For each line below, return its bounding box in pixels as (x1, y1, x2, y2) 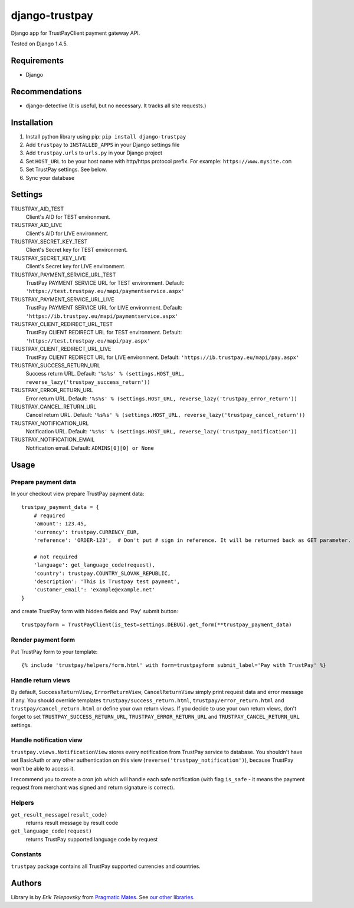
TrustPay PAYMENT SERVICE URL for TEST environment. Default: (25, 279, 185, 287)
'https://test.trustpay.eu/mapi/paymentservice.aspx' (25, 288, 185, 295)
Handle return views (11, 676, 71, 684)
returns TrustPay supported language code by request (25, 835, 158, 843)
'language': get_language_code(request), (33, 562, 156, 568)
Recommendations (11, 86, 82, 97)
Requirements (11, 55, 64, 65)
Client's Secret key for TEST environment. (25, 246, 128, 254)
